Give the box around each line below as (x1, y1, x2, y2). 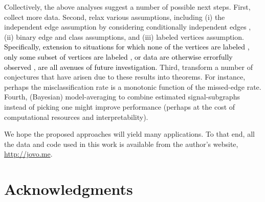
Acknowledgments (4, 179, 133, 199)
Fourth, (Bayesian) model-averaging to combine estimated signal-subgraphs (4, 91, 240, 102)
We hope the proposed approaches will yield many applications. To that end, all (4, 129, 255, 139)
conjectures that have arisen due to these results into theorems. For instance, (4, 71, 246, 82)
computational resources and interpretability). (4, 111, 148, 122)
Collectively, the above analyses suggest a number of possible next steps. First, (4, 2, 251, 12)
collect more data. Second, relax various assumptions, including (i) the (4, 11, 225, 22)
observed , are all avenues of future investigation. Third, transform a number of (4, 61, 253, 72)
